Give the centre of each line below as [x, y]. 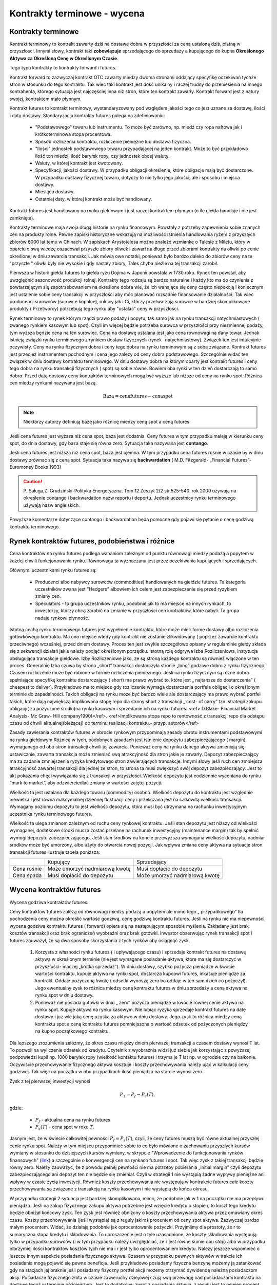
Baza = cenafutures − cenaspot [138, 396]
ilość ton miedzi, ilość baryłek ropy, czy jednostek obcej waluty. [102, 156]
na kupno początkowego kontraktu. [73, 1031]
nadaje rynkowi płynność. [62, 618]
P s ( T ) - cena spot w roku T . [65, 1127]
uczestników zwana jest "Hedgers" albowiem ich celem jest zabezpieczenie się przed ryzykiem [136, 589]
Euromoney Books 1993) [35, 467]
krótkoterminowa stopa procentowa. [73, 134]
